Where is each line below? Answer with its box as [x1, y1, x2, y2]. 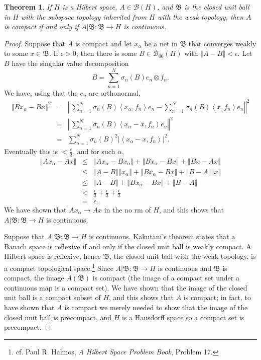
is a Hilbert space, [62, 2, 117, 12]
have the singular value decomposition [12, 57, 129, 68]
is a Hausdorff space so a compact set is [122, 312, 244, 322]
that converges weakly [188, 38, 256, 48]
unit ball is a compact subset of [4, 292, 101, 303]
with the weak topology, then [157, 11, 244, 22]
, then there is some [76, 48, 137, 58]
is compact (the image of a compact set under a [92, 272, 239, 283]
